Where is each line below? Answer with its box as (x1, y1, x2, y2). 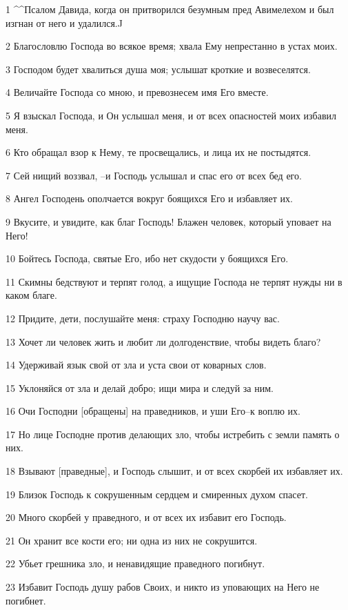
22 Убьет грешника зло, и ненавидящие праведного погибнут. (6, 556, 265, 571)
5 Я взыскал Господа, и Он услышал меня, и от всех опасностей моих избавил (6, 108, 337, 122)
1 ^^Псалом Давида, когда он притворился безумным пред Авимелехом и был (6, 2, 334, 16)
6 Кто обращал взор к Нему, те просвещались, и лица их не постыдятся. (6, 145, 311, 159)
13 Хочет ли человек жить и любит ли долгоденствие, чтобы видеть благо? (6, 334, 321, 348)
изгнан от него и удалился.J (6, 15, 123, 30)
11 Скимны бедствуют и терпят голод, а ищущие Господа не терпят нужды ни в (6, 274, 342, 288)
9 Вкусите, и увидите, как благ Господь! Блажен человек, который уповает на (6, 214, 331, 228)
